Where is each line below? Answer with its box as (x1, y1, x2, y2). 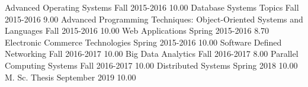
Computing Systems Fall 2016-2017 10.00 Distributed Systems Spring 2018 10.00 (5, 59, 298, 71)
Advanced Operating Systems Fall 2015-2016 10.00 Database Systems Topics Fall (5, 1, 299, 13)
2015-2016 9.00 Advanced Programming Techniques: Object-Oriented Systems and (5, 12, 303, 25)
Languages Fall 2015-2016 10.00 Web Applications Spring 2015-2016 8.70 (5, 24, 269, 37)
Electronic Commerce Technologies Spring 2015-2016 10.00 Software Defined (5, 36, 282, 48)
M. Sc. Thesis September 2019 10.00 (5, 70, 136, 83)
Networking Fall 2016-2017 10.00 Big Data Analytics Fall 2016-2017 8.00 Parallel (5, 47, 299, 60)
